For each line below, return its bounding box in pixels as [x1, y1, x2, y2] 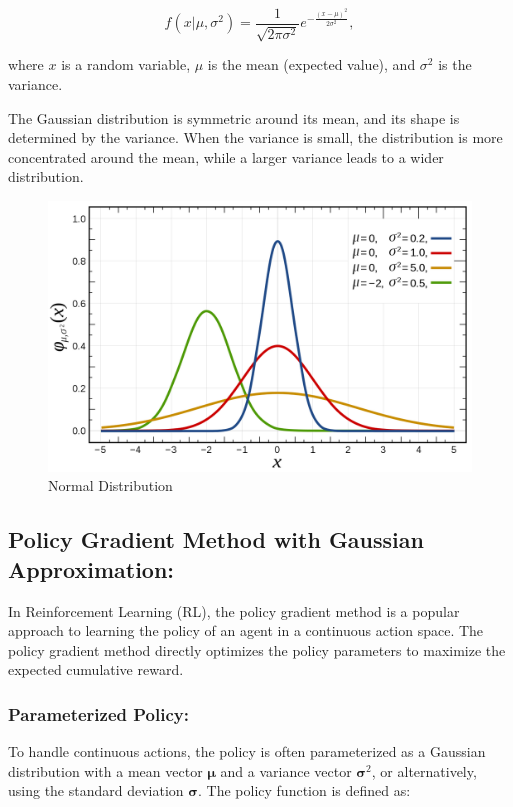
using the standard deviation [8, 780, 184, 801]
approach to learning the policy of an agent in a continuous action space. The [8, 620, 484, 641]
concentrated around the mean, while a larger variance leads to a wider [8, 146, 444, 167]
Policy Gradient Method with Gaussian [8, 524, 424, 555]
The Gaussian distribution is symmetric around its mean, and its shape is [8, 107, 460, 128]
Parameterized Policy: [8, 701, 189, 726]
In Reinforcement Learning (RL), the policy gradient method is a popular [8, 600, 460, 621]
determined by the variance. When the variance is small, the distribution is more [8, 127, 503, 148]
